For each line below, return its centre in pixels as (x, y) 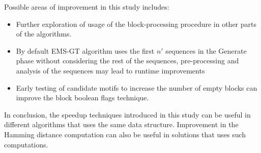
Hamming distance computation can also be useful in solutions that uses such (125, 134)
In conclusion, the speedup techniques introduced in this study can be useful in (127, 114)
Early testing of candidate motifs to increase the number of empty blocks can (137, 87)
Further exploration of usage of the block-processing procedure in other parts (136, 24)
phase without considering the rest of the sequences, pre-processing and (127, 61)
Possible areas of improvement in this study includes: (87, 7)
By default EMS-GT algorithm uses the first (85, 50)
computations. (26, 144)
